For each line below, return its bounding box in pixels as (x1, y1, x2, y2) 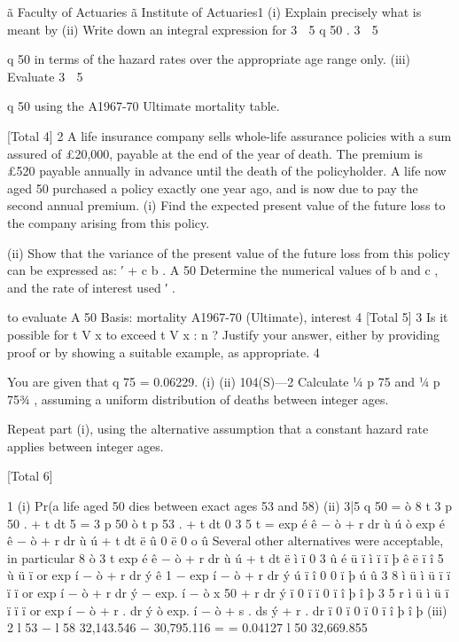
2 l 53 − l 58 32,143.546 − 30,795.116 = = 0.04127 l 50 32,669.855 (7, 618, 368, 637)
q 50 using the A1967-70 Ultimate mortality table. (7, 97, 280, 115)
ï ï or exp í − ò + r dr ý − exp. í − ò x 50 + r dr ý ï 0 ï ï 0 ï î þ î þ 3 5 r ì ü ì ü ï (7, 583, 449, 602)
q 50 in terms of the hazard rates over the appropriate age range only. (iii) (7, 50, 411, 68)
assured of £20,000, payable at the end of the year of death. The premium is (7, 144, 423, 162)
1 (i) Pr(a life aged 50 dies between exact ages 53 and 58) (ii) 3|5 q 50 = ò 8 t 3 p (7, 497, 452, 515)
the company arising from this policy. (7, 213, 210, 231)
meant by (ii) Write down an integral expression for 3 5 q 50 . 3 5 (7, 20, 378, 38)
